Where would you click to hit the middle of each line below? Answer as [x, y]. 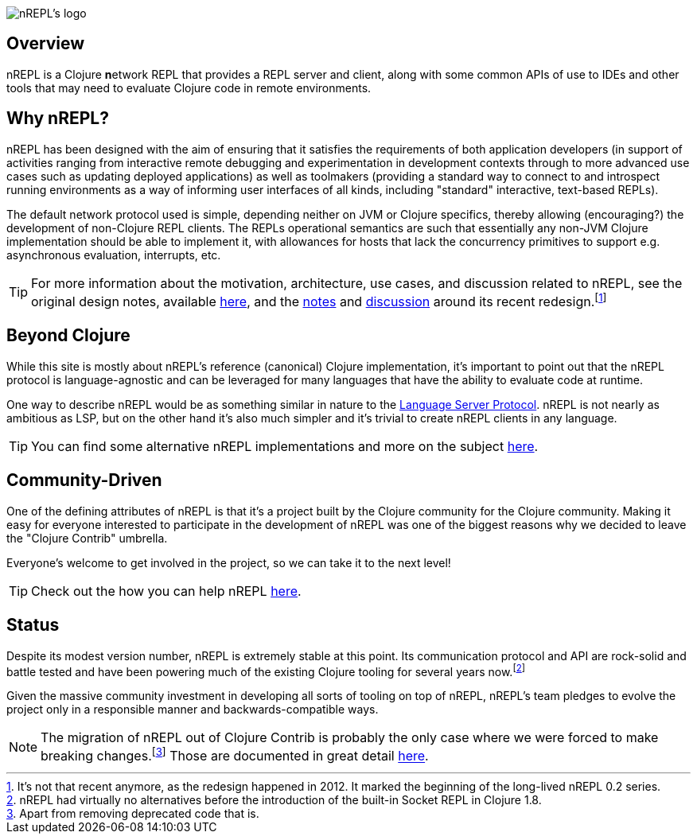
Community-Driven [84, 480]
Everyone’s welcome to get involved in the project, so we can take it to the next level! [229, 562]
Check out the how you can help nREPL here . [166, 591]
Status [33, 625]
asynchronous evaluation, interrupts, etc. [114, 255]
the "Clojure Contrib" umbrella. [87, 538]
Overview [46, 44]
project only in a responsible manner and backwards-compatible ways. [193, 710]
